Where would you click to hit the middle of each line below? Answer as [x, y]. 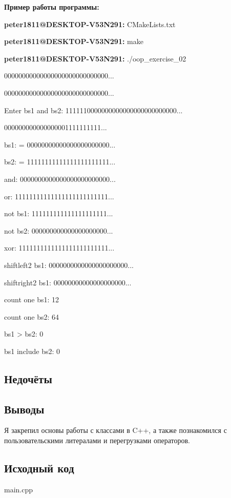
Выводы [24, 409]
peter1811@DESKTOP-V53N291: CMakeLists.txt [90, 24]
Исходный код [39, 468]
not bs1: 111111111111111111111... [59, 213]
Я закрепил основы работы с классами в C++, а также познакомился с [115, 430]
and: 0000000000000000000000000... [60, 179]
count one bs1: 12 [32, 299]
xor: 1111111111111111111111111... [59, 248]
